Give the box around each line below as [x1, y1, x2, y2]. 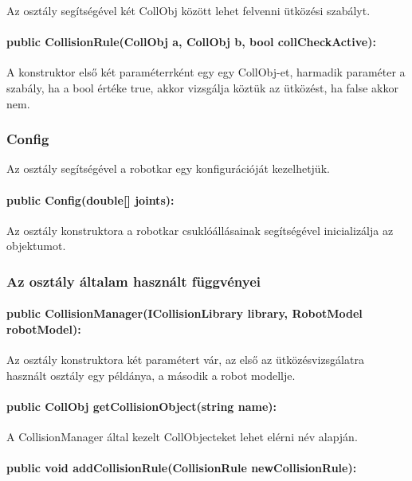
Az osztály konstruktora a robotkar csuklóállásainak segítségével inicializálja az [6, 221, 394, 238]
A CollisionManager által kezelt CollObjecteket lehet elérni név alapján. [6, 428, 358, 445]
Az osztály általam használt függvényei [6, 271, 261, 291]
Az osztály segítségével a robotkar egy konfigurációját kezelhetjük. [6, 160, 330, 177]
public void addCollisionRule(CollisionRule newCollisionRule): [6, 459, 357, 476]
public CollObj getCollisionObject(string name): [6, 397, 277, 414]
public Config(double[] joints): [6, 191, 175, 208]
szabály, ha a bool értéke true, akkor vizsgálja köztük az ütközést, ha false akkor [6, 79, 398, 96]
